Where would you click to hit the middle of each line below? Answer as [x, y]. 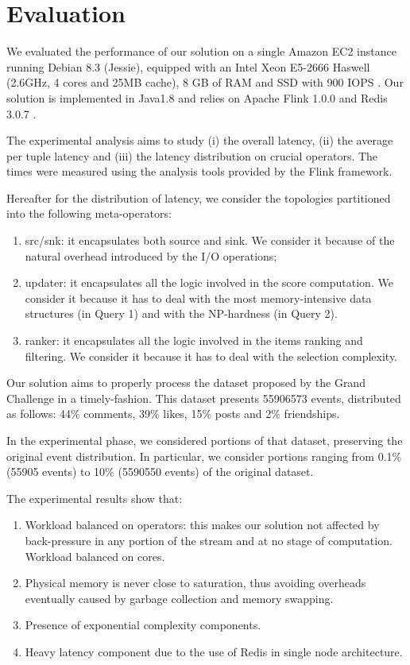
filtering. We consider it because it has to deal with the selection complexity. [211, 356]
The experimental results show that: [95, 498]
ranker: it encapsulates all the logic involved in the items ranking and [194, 340]
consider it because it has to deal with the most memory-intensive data [198, 298]
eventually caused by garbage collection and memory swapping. [179, 598]
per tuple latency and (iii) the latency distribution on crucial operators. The [192, 155]
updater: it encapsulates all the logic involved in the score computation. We [209, 282]
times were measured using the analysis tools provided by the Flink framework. [199, 171]
